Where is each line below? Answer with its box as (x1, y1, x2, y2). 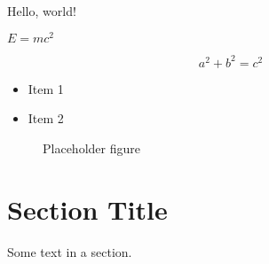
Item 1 (28, 79, 64, 97)
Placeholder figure (43, 138, 140, 157)
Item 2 (28, 109, 64, 128)
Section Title (7, 190, 168, 227)
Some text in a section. (7, 242, 132, 260)
